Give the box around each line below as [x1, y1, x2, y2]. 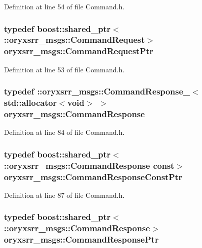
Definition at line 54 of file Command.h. [4, 1, 125, 11]
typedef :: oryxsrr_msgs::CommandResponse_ [4, 85, 191, 97]
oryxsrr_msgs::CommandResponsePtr [4, 233, 159, 246]
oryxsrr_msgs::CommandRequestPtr [4, 45, 154, 57]
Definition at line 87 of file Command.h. [4, 189, 125, 200]
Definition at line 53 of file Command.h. [4, 64, 125, 74]
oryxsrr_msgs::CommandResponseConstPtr [4, 170, 183, 183]
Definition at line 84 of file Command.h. [4, 127, 125, 137]
